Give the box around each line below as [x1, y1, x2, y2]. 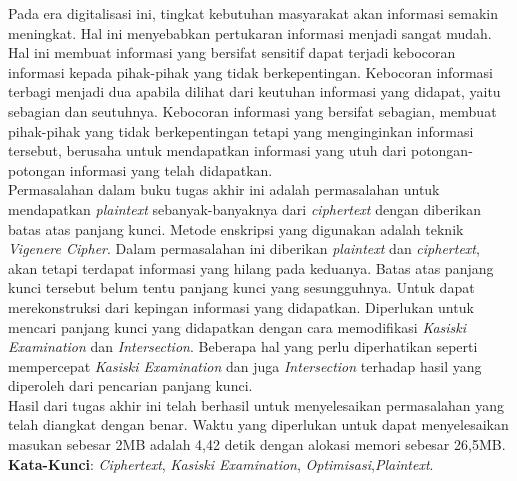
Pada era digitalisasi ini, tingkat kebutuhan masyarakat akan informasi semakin [8, 3, 498, 23]
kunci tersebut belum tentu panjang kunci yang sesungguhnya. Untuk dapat [8, 277, 475, 298]
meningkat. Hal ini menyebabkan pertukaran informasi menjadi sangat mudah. [8, 22, 492, 43]
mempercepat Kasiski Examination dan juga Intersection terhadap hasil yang [8, 355, 482, 376]
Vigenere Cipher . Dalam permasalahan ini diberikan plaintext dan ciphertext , [8, 238, 480, 259]
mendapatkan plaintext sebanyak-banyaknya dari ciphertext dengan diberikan [8, 198, 482, 219]
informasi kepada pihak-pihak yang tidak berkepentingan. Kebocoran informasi [8, 61, 493, 82]
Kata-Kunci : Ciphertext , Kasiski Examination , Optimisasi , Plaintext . [8, 453, 434, 474]
